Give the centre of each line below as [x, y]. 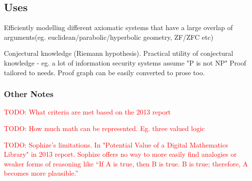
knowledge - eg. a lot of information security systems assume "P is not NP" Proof [125, 62]
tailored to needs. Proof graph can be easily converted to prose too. [104, 72]
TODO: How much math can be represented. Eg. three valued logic [104, 128]
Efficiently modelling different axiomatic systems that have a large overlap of [118, 27]
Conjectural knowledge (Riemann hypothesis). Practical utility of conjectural [119, 53]
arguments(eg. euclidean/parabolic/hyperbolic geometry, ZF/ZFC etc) [109, 37]
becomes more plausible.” [41, 173]
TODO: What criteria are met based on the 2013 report [88, 112]
